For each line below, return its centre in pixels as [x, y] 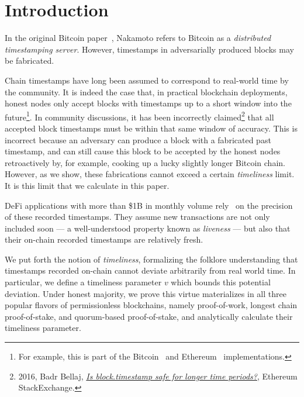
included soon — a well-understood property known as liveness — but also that [148, 228]
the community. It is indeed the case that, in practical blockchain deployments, [146, 92]
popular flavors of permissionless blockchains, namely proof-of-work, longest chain [151, 305]
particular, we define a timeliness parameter [83, 282]
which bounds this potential [221, 282]
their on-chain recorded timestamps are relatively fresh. [104, 239]
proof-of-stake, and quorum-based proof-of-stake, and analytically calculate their [149, 316]
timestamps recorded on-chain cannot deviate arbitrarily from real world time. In [150, 270]
